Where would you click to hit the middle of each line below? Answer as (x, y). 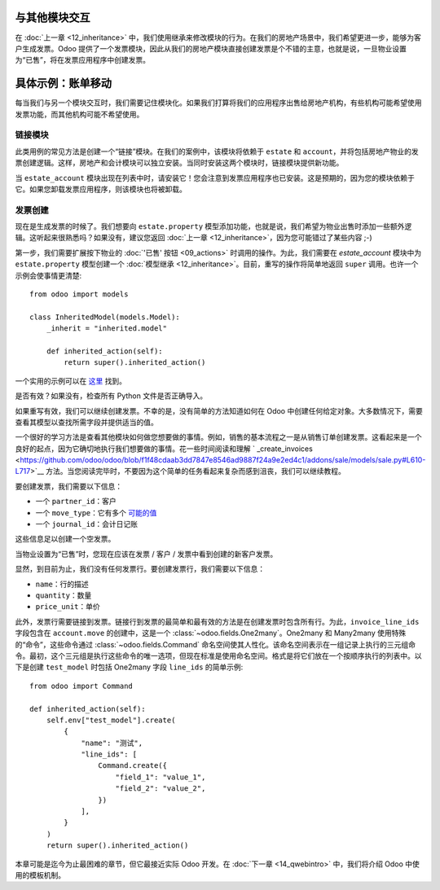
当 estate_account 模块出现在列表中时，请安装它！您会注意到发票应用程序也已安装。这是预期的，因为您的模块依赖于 (215, 178)
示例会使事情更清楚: (48, 275)
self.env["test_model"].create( (111, 720)
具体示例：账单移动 (63, 83)
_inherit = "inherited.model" (106, 329)
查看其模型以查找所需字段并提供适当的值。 (86, 422)
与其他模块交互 (53, 18)
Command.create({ (132, 766)
